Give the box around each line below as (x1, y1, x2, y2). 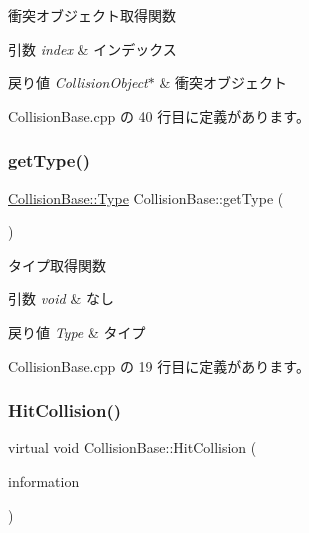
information (8, 470, 80, 491)
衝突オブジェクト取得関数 (8, 5, 176, 25)
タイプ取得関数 (8, 254, 106, 275)
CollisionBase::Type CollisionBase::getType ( (8, 187, 284, 208)
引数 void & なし (8, 288, 114, 309)
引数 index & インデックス (8, 38, 177, 59)
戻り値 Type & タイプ (8, 321, 146, 342)
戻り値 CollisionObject (8, 72, 148, 93)
